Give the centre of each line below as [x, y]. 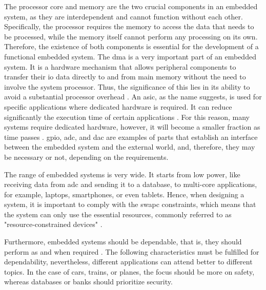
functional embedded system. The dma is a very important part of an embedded [130, 56]
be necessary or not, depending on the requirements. [86, 157]
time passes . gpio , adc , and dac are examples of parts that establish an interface [131, 137]
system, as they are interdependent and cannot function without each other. [124, 16]
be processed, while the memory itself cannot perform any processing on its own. [131, 36]
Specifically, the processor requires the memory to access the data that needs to [129, 26]
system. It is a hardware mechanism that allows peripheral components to [120, 66]
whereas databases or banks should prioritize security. [88, 282]
